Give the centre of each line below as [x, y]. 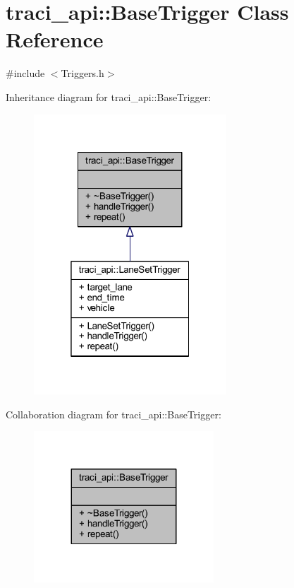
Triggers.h [82, 73]
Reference [55, 39]
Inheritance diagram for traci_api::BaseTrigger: [109, 96]
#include [25, 73]
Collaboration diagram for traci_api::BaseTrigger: [114, 414]
